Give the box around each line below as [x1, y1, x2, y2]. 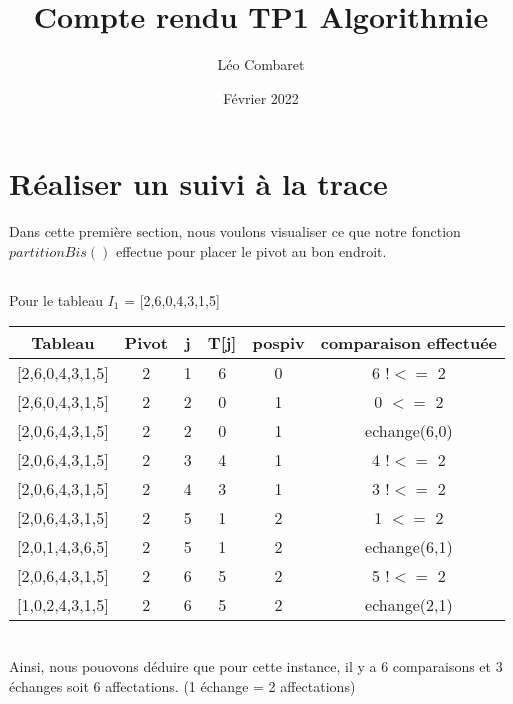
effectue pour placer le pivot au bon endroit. [115, 240, 387, 261]
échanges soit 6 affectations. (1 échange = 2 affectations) [9, 675, 356, 696]
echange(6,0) [365, 419, 453, 443]
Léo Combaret [217, 54, 305, 75]
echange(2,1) [365, 593, 453, 617]
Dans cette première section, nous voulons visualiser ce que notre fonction [9, 221, 461, 242]
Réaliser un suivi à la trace [9, 163, 388, 204]
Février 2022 [223, 87, 299, 108]
